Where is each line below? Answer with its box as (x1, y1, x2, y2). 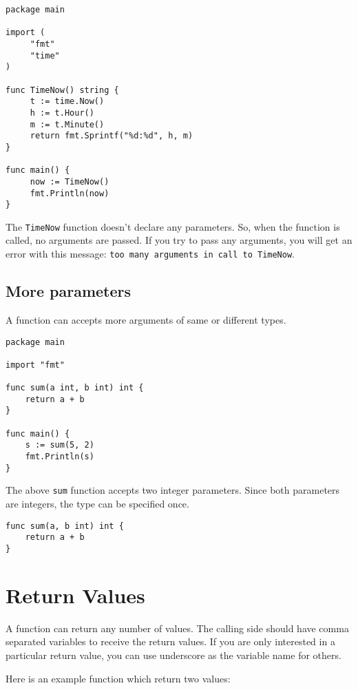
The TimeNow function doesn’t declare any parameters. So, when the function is (6, 219, 340, 233)
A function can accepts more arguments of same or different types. (6, 312, 286, 326)
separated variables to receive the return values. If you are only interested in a (6, 634, 335, 649)
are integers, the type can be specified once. (6, 496, 189, 511)
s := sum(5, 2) (25, 440, 94, 450)
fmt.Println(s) (25, 452, 94, 462)
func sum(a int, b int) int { (6, 383, 144, 393)
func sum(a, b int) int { (6, 521, 124, 531)
